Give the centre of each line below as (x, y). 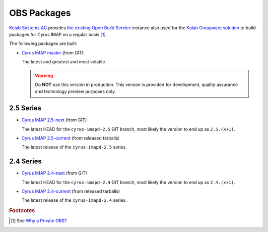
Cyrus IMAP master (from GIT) (53, 52)
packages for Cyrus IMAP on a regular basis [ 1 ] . (58, 34)
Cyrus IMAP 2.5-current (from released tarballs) (71, 138)
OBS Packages (40, 13)
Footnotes (22, 211)
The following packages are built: (43, 44)
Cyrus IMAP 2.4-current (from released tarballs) (71, 191)
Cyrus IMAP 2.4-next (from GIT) (54, 173)
